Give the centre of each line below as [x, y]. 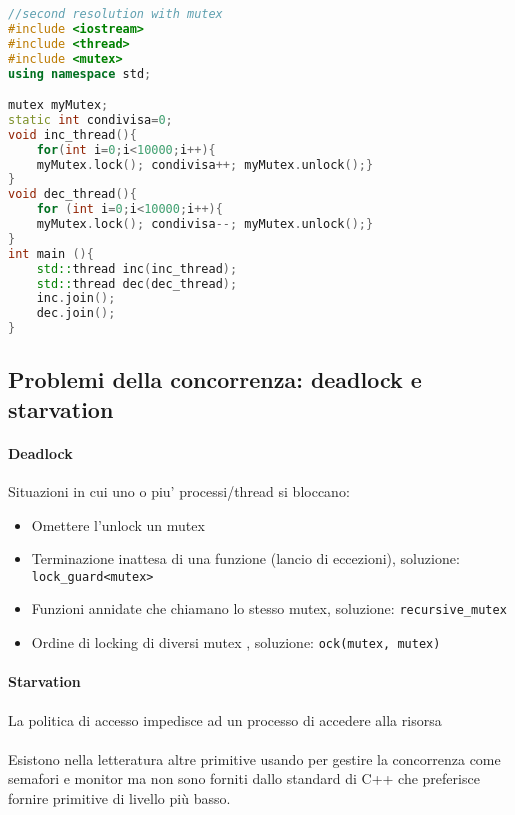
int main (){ [51, 253]
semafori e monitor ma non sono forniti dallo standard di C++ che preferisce [244, 778]
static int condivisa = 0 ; [90, 119]
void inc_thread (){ [72, 134]
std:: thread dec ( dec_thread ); [137, 283]
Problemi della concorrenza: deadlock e [215, 379]
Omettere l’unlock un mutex [118, 524]
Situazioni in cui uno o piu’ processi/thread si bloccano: [179, 491]
